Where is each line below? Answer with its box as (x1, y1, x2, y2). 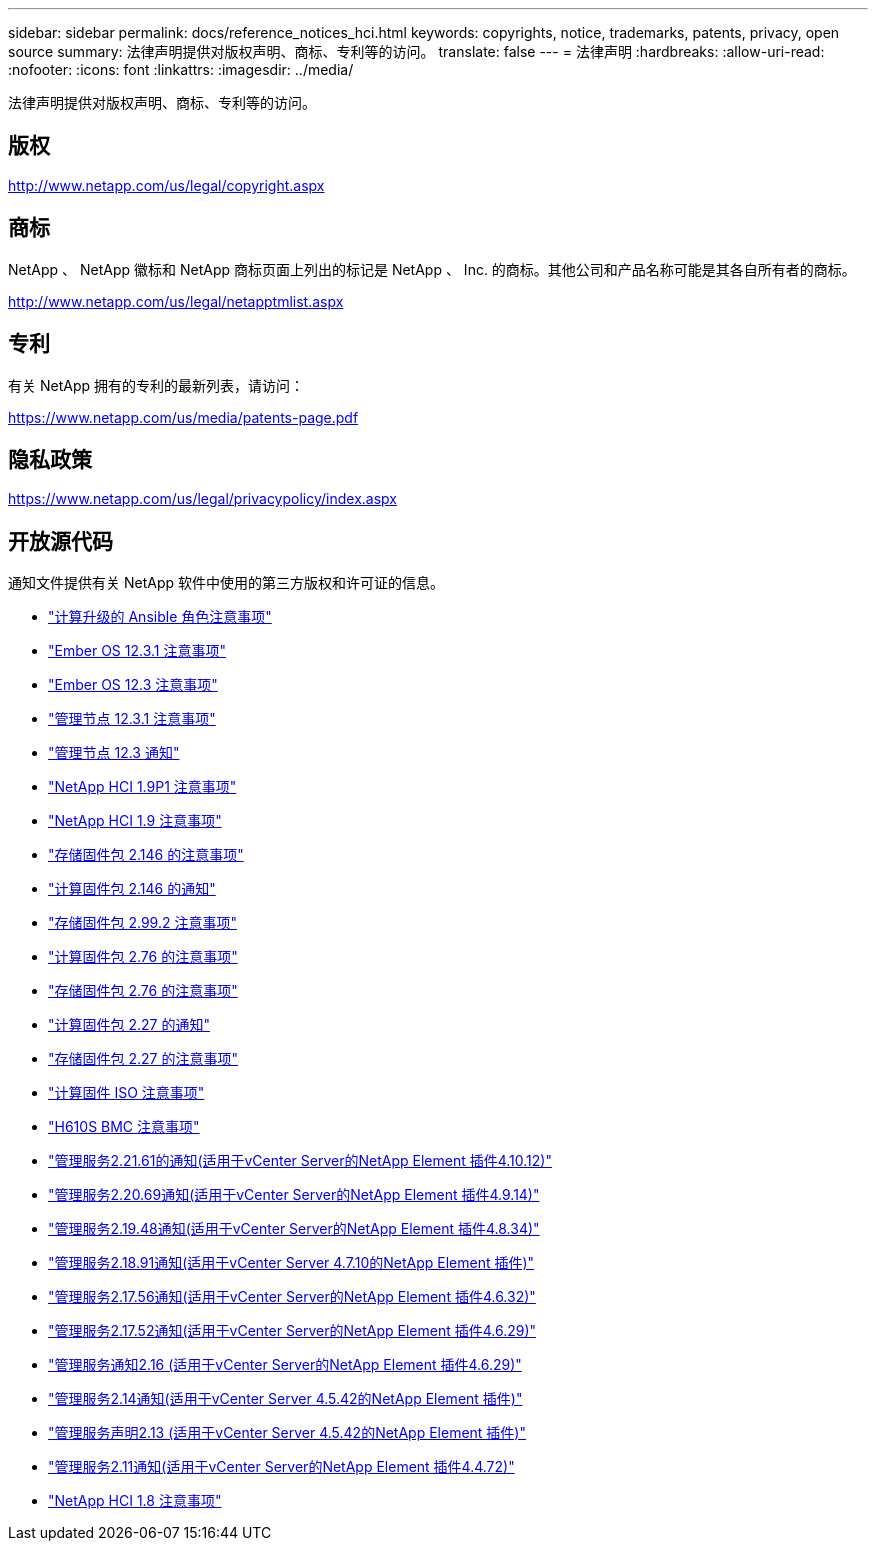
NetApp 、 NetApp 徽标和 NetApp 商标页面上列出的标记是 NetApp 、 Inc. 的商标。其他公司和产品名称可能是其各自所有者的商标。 (8, 260, 856, 278)
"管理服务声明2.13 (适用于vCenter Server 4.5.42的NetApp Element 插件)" (48, 1424, 527, 1442)
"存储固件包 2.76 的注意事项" (48, 982, 238, 1000)
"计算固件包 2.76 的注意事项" (48, 948, 238, 966)
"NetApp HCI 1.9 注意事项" (48, 812, 222, 830)
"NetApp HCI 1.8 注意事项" (48, 1492, 222, 1510)
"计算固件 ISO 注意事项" (48, 1084, 205, 1102)
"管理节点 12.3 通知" (48, 744, 180, 762)
